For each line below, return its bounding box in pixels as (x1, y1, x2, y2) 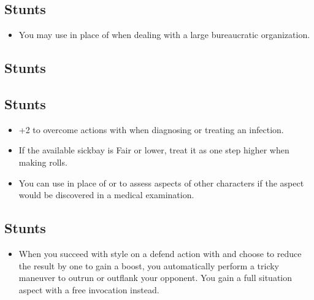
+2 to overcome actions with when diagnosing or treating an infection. (18, 123, 284, 136)
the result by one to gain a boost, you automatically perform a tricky (18, 259, 280, 272)
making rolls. (18, 155, 67, 168)
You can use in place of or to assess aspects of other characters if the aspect (18, 176, 304, 189)
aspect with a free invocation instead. (18, 283, 159, 296)
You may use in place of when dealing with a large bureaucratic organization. (18, 28, 310, 41)
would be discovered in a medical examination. (18, 188, 194, 201)
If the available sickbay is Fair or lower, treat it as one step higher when (18, 144, 289, 156)
